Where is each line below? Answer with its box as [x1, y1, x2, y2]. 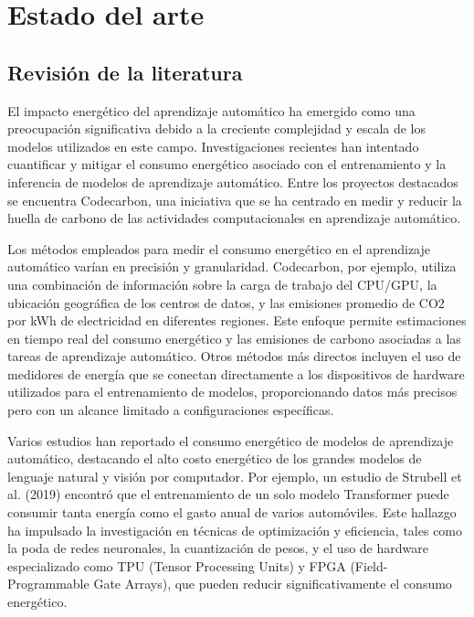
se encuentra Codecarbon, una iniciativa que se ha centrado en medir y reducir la [7, 190, 462, 209]
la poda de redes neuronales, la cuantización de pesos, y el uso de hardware [7, 538, 428, 558]
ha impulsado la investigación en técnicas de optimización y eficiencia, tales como [7, 520, 463, 539]
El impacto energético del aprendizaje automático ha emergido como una [7, 101, 416, 120]
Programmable [7, 574, 90, 593]
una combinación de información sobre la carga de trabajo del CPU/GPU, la [7, 274, 437, 293]
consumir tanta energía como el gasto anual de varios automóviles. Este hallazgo [7, 503, 457, 522]
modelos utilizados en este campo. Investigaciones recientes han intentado [7, 136, 419, 155]
